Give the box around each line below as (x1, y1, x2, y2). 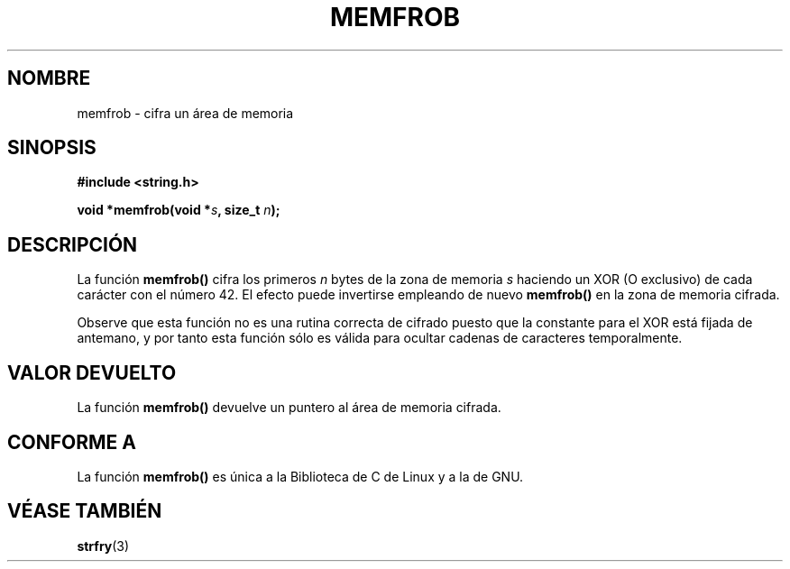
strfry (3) (77, 537, 130, 554)
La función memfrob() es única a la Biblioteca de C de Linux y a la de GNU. (77, 468, 524, 484)
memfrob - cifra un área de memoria (77, 105, 294, 121)
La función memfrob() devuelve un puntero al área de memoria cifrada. (77, 399, 501, 416)
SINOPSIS (7, 136, 96, 160)
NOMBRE (7, 67, 91, 90)
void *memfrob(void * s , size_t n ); (77, 202, 280, 218)
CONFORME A (7, 430, 136, 454)
